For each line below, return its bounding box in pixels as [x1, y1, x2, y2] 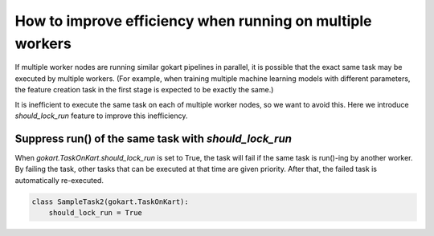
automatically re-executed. [14, 175, 104, 185]
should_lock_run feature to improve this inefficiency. [14, 111, 188, 120]
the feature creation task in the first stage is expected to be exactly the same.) [14, 85, 274, 95]
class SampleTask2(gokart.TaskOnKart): [31, 197, 189, 206]
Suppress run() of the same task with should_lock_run [14, 132, 293, 145]
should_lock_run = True [48, 208, 142, 217]
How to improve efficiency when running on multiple [14, 12, 372, 30]
